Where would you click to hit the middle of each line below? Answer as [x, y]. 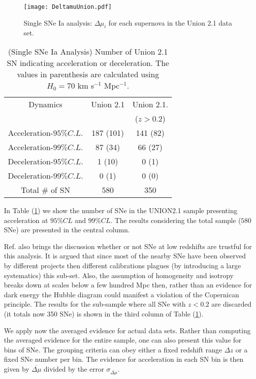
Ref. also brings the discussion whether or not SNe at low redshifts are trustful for [128, 246]
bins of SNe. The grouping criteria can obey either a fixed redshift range [113, 349]
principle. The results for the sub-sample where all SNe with [95, 304]
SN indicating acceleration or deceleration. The [88, 63]
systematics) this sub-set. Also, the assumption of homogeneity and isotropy [119, 275]
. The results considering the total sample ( [176, 220]
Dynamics [46, 104]
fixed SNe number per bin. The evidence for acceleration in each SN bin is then [124, 359]
